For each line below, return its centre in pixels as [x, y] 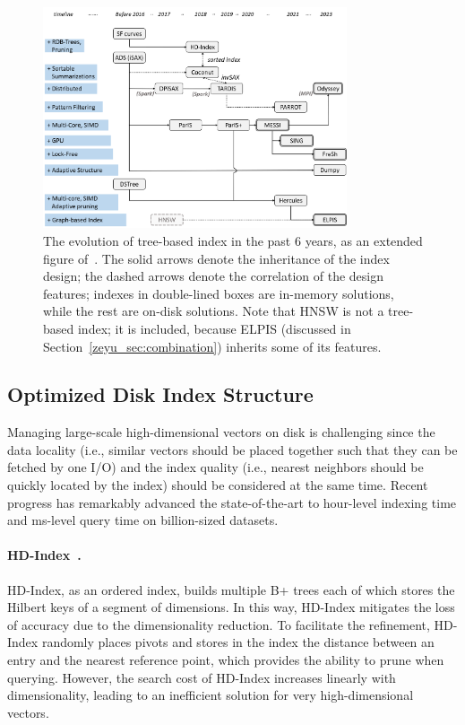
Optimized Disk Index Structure [160, 394]
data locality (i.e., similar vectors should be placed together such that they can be [232, 449]
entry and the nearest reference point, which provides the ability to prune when [226, 660]
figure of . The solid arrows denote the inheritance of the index [216, 258]
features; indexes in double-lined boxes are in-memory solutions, [219, 293]
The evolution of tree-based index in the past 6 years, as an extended [233, 240]
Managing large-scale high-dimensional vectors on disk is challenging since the [221, 432]
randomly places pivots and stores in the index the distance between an [238, 642]
